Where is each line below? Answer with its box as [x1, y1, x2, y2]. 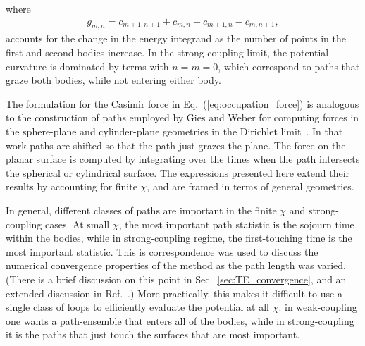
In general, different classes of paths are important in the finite [6, 202, 277, 217]
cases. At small [45, 216, 110, 231]
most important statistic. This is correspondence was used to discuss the [6, 244, 318, 259]
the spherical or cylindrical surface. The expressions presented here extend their [6, 165, 350, 180]
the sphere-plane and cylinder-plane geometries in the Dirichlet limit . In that [6, 123, 343, 138]
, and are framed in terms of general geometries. [147, 179, 354, 194]
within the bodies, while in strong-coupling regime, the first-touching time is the [6, 230, 352, 245]
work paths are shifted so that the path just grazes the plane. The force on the [6, 137, 346, 152]
